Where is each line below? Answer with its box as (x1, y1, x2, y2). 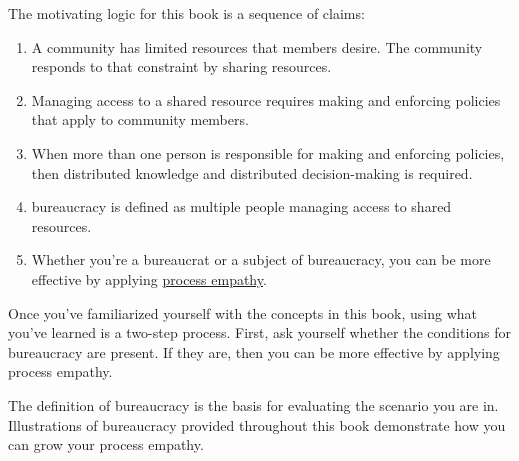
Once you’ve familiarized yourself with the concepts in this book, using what (8, 302, 478, 323)
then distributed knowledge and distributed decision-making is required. (31, 162, 473, 183)
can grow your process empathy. (8, 434, 204, 455)
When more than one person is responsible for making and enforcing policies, (31, 142, 505, 163)
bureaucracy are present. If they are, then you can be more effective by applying (8, 341, 500, 362)
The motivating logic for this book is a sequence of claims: (8, 3, 365, 23)
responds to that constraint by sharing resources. (31, 56, 332, 77)
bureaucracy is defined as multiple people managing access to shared (31, 196, 452, 217)
